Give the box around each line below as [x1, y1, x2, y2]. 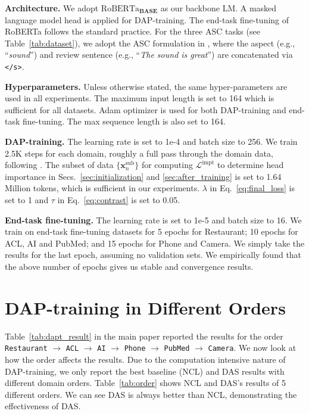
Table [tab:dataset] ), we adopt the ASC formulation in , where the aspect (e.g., [5, 36, 295, 49]
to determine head [217, 158, 284, 171]
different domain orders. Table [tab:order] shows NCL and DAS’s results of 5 [5, 376, 286, 389]
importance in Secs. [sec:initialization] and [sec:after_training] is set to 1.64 [5, 170, 282, 182]
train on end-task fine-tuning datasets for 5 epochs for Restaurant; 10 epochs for [5, 225, 298, 238]
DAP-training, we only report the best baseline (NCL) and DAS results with [5, 365, 285, 377]
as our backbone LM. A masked [160, 2, 277, 14]
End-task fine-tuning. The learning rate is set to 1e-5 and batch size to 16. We [5, 213, 302, 226]
